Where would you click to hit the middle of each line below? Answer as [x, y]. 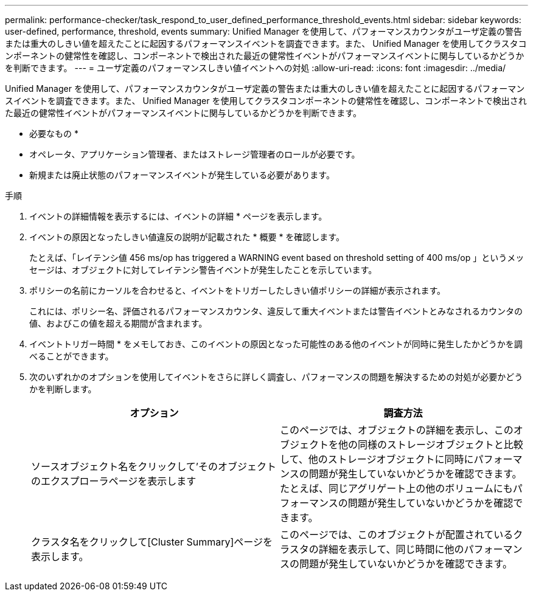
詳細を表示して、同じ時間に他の [391, 549]
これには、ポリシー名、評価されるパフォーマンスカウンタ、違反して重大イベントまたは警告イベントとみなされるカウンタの [276, 311]
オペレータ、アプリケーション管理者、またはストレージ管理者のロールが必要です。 [195, 154]
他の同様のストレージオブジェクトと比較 [431, 445]
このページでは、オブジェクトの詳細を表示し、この [397, 430]
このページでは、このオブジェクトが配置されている [397, 535]
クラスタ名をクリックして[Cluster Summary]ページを [152, 542]
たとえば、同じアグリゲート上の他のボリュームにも [396, 488]
